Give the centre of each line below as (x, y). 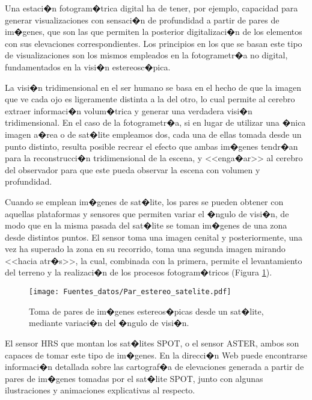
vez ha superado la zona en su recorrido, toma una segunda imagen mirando (145, 249)
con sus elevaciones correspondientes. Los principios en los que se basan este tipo (154, 43)
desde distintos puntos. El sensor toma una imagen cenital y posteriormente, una (154, 237)
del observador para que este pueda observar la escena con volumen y (133, 169)
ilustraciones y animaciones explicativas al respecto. (100, 390)
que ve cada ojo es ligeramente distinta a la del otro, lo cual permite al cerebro (150, 99)
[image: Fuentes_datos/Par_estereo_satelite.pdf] (130, 292)
